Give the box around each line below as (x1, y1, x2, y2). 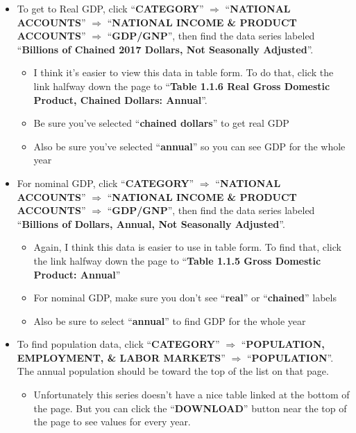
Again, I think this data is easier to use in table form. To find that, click (33, 240, 341, 254)
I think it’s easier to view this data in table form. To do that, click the (33, 65, 334, 80)
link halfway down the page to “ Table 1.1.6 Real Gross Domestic (33, 78, 330, 93)
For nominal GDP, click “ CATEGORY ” (17, 175, 194, 190)
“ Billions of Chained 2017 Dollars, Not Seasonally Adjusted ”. (17, 42, 314, 56)
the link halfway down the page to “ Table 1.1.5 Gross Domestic (33, 253, 321, 267)
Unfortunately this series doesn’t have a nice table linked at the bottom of (33, 387, 350, 402)
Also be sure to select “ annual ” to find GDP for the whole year (33, 313, 306, 328)
